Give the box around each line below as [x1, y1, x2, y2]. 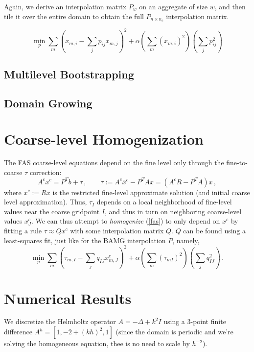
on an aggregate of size [139, 1, 208, 11]
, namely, [172, 235, 200, 245]
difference [4, 327, 32, 337]
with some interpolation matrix [70, 225, 164, 235]
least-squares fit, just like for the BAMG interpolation [4, 235, 166, 245]
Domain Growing [4, 95, 92, 110]
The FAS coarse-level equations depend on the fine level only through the [4, 157, 224, 168]
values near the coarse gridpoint [4, 206, 100, 216]
